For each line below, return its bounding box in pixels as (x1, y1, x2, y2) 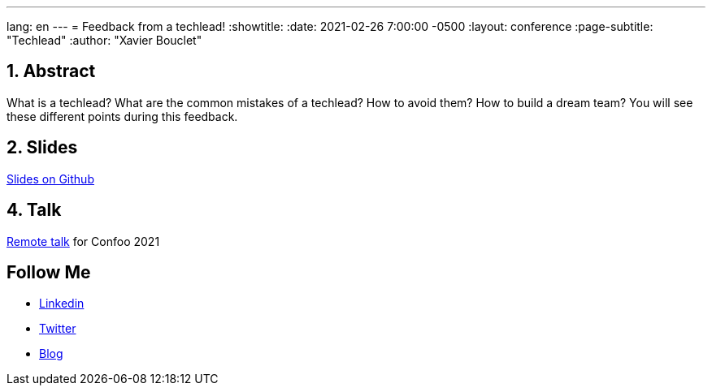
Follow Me (7, 261, 91, 282)
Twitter (39, 321, 76, 336)
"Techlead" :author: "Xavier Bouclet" (7, 33, 202, 47)
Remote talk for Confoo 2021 (7, 234, 160, 248)
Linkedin (39, 296, 85, 311)
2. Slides (7, 137, 78, 158)
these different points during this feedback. (7, 109, 238, 123)
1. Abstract (7, 61, 96, 82)
